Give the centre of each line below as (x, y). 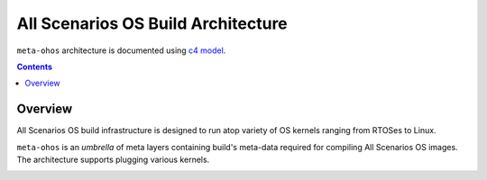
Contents (35, 67)
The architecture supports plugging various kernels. (113, 160)
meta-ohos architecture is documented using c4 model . (121, 50)
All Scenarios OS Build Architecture (152, 23)
